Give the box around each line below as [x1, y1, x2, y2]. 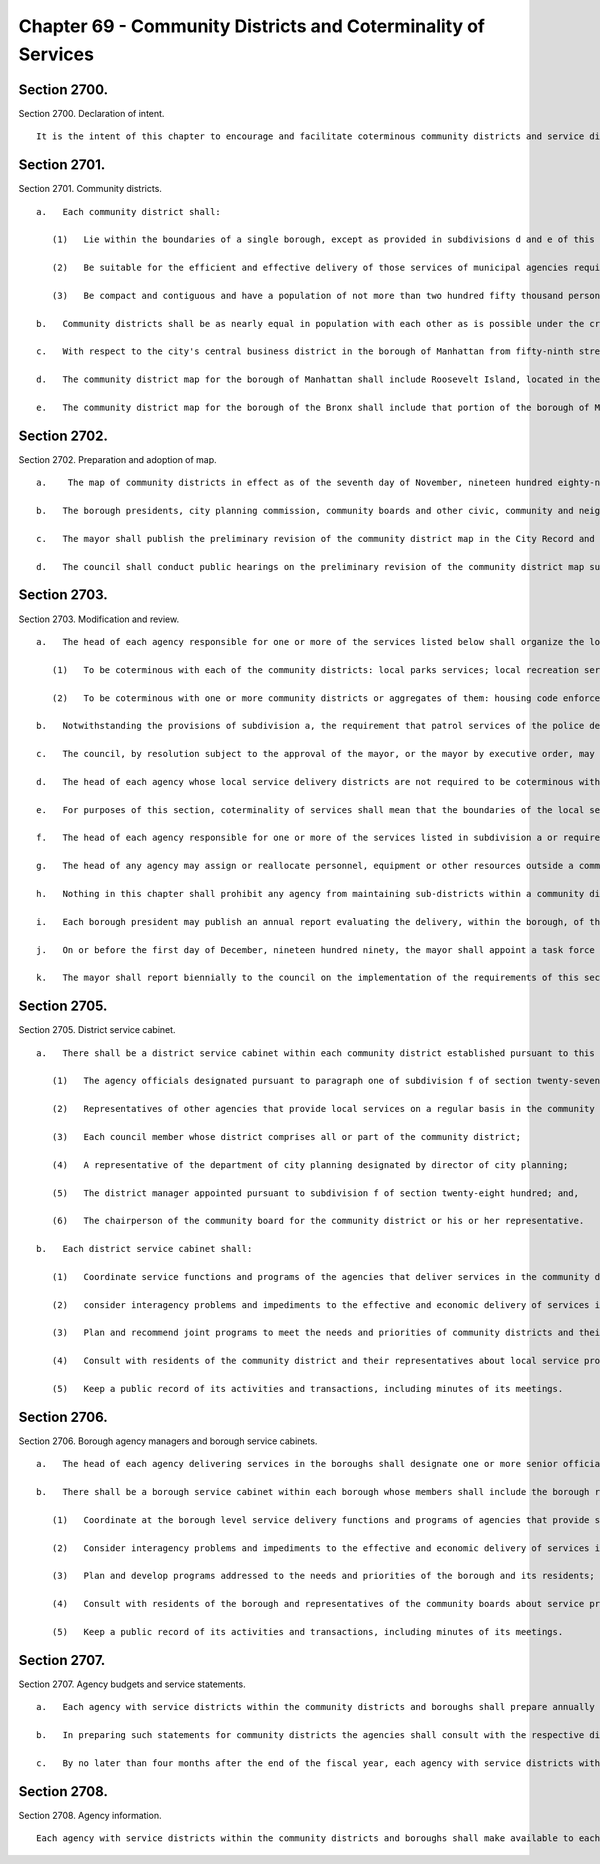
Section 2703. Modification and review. [18, 613, 180, 625]
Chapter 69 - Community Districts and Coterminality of [18, 15, 485, 37]
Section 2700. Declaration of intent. [18, 107, 165, 119]
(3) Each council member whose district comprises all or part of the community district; [51, 1131, 522, 1142]
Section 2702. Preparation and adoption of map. [18, 453, 217, 465]
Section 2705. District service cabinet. [18, 1024, 176, 1036]
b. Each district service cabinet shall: [36, 1243, 253, 1255]
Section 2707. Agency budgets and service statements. [18, 1678, 246, 1690]
